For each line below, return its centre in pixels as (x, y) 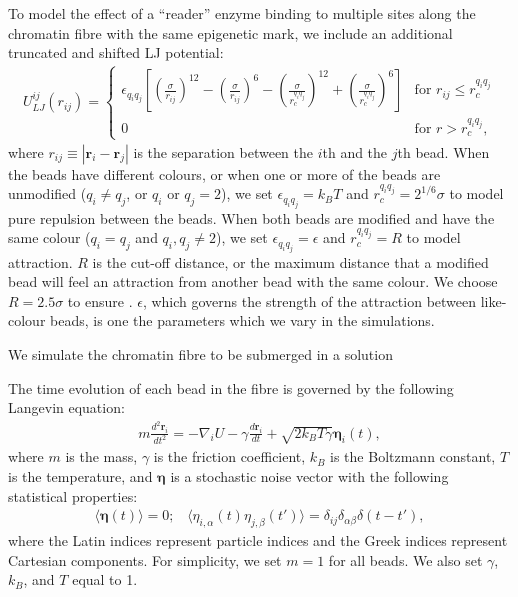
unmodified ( (47, 193)
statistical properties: (73, 495)
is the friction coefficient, (229, 456)
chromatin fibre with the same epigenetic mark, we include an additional (230, 32)
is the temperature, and (80, 476)
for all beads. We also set (405, 559)
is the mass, (101, 456)
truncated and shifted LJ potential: (116, 52)
